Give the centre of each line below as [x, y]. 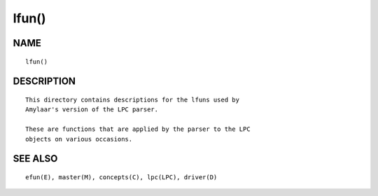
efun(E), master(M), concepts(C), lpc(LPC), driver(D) [121, 177]
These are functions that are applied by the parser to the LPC [138, 129]
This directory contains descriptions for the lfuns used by [132, 99]
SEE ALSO [35, 159]
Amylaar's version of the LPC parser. [92, 110]
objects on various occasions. [79, 139]
